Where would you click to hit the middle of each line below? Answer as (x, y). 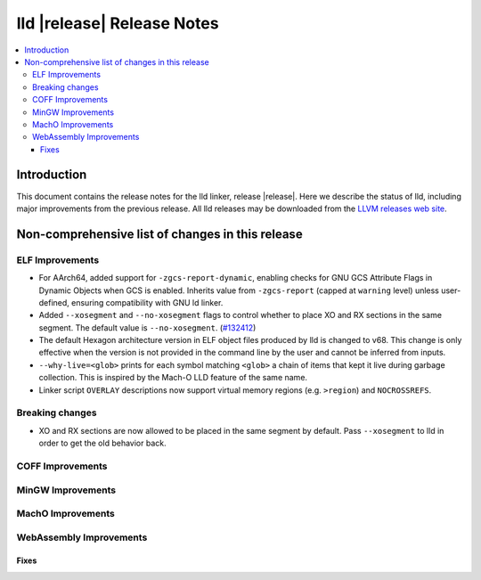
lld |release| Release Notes (118, 23)
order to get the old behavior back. (102, 443)
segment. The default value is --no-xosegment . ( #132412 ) (147, 327)
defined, (54, 302)
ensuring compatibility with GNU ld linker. (147, 302)
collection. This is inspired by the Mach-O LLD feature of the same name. (173, 378)
